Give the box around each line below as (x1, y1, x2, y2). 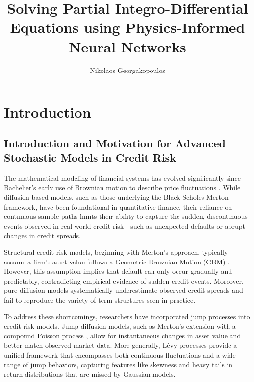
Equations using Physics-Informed (10, 17, 245, 37)
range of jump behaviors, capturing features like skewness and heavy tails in (4, 359, 233, 369)
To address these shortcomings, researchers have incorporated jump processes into (4, 311, 250, 321)
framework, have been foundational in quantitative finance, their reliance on (4, 201, 232, 212)
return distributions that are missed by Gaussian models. (4, 369, 176, 379)
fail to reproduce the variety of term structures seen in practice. (4, 295, 196, 305)
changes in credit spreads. (4, 230, 81, 240)
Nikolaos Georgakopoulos (90, 65, 165, 75)
